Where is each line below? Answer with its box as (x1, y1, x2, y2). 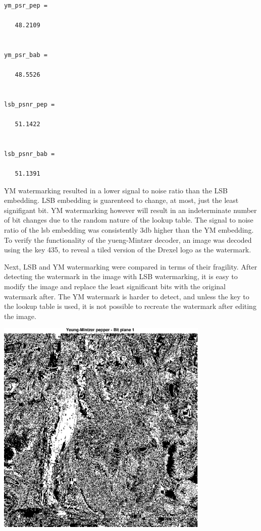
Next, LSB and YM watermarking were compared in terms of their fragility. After (4, 261, 257, 272)
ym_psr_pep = (4, 2, 47, 9)
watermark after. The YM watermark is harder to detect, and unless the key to (4, 291, 249, 301)
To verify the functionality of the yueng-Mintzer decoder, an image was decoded (4, 234, 252, 245)
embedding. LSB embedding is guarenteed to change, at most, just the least (4, 195, 239, 205)
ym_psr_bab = (4, 51, 47, 59)
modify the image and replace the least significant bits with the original (4, 281, 226, 292)
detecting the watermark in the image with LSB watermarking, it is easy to (4, 271, 238, 282)
